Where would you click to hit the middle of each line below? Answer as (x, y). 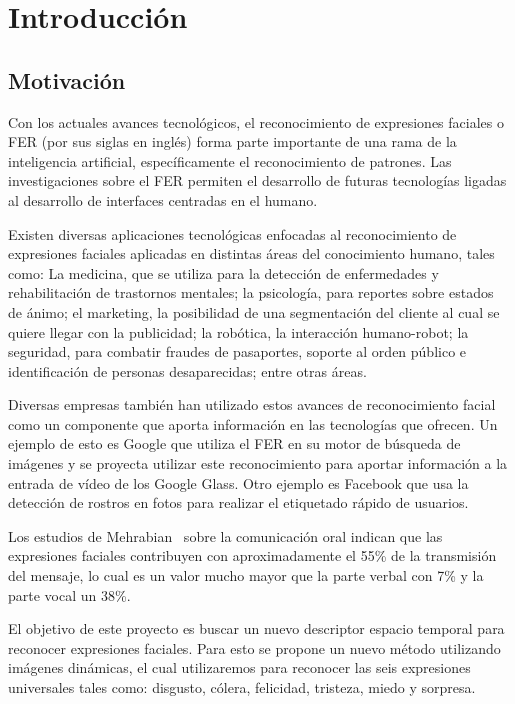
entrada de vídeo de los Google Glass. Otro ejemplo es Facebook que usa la (238, 482)
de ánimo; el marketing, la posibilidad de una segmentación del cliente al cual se (254, 311)
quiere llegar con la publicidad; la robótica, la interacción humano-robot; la (238, 331)
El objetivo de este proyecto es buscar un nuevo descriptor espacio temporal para (256, 628)
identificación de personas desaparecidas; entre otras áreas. (187, 370)
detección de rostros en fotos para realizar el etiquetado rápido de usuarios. (238, 502)
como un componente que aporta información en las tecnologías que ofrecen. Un (253, 423)
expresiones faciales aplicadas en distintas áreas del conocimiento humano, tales (251, 253)
